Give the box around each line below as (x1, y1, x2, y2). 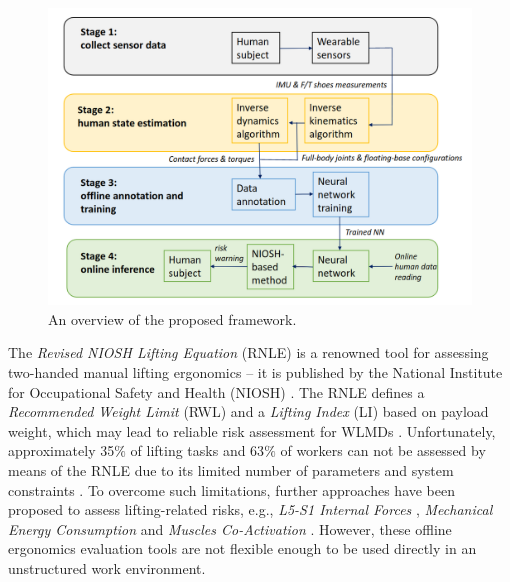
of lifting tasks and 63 (130, 440, 265, 461)
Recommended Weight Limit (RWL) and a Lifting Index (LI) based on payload (8, 401, 489, 422)
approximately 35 (8, 440, 115, 461)
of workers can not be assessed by (280, 440, 486, 461)
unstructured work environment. (8, 558, 206, 579)
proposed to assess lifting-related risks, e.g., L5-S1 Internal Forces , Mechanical (8, 499, 493, 520)
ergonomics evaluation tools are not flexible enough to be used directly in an (8, 538, 477, 559)
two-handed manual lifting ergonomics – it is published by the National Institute (8, 362, 503, 383)
